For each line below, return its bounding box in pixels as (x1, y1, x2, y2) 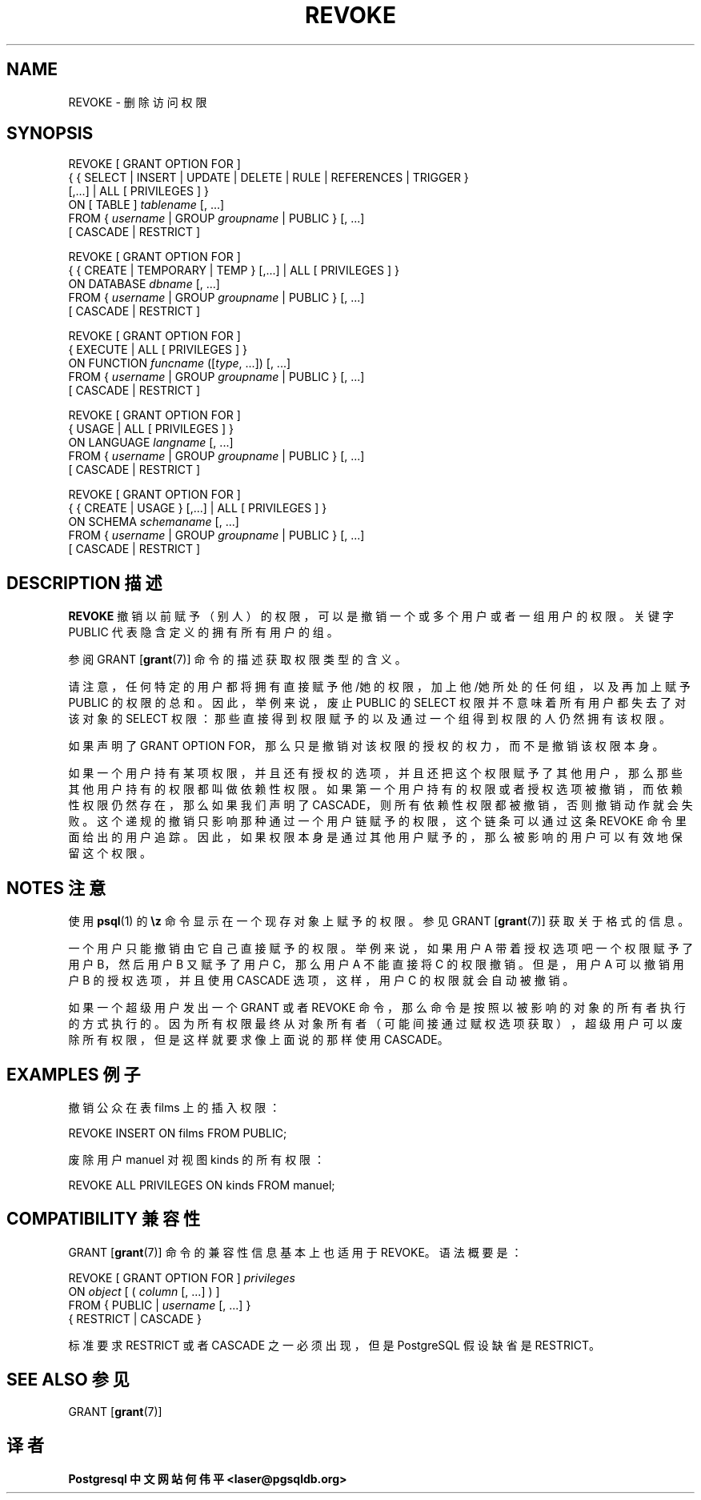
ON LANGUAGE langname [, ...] (68, 435, 234, 450)
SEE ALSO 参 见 (6, 1370, 130, 1390)
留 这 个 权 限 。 (68, 846, 152, 860)
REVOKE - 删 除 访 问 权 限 (68, 94, 207, 109)
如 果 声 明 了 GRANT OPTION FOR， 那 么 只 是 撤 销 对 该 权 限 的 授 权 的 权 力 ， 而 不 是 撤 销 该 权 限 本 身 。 (68, 739, 664, 753)
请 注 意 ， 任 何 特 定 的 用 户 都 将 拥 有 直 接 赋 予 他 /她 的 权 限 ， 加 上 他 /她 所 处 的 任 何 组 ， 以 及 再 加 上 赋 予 (68, 680, 691, 694)
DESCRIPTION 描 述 (6, 572, 162, 593)
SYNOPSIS (6, 123, 94, 144)
